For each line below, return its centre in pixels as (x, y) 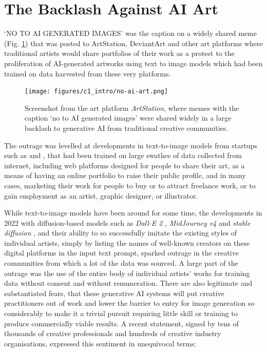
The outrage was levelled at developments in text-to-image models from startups (131, 145)
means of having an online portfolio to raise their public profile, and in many (125, 175)
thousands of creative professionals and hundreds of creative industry (113, 333)
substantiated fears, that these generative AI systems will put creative (114, 293)
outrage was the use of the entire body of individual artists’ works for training (127, 273)
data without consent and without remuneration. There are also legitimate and (128, 283)
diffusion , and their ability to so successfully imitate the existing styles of (120, 233)
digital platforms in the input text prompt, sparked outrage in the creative (121, 253)
